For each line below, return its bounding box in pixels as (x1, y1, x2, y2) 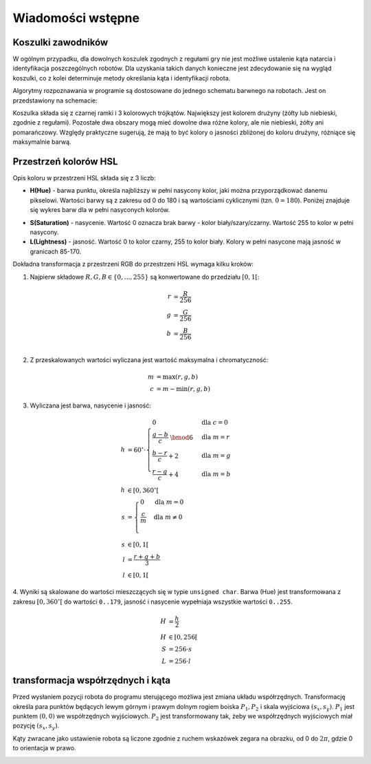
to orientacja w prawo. (12, 744, 76, 752)
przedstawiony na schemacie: (12, 96, 98, 105)
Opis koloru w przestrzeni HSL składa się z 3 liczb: (12, 174, 156, 182)
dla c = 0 (201, 418, 228, 426)
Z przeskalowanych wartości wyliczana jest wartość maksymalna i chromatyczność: (30, 355, 269, 364)
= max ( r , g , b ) (156, 372, 199, 381)
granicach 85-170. (30, 247, 82, 255)
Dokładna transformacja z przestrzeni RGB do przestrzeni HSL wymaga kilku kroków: (12, 260, 254, 268)
